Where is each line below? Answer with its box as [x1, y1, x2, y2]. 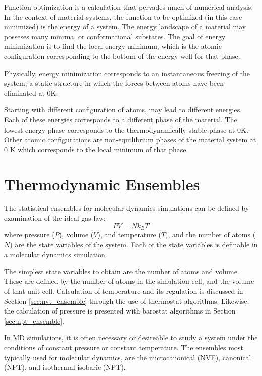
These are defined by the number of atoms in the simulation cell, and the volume [4, 276, 254, 286]
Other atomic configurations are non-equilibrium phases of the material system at [4, 134, 256, 145]
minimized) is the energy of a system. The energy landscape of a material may [4, 21, 246, 32]
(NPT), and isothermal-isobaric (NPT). [4, 362, 126, 372]
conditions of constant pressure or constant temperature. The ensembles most [4, 342, 243, 353]
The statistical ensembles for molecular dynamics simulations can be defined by [4, 203, 249, 213]
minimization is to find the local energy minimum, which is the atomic [4, 41, 222, 51]
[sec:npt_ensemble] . [4, 315, 64, 326]
